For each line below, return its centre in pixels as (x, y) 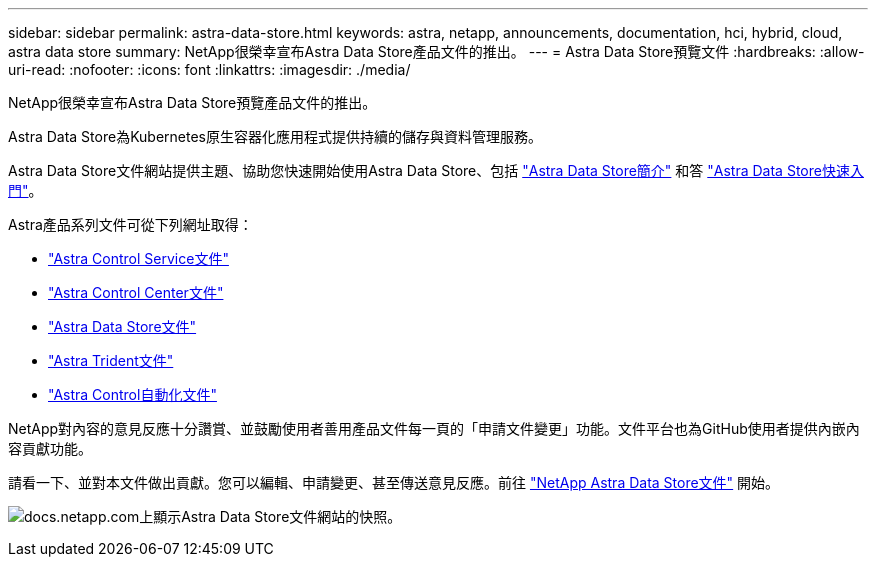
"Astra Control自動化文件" (132, 394)
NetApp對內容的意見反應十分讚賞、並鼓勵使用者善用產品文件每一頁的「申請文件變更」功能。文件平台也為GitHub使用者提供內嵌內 (434, 428)
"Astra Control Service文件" (138, 258)
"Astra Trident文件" (111, 360)
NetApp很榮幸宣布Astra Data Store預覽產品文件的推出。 (192, 102)
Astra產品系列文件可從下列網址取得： (130, 224)
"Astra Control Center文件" (136, 292)
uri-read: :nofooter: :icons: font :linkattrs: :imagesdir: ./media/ (209, 69)
